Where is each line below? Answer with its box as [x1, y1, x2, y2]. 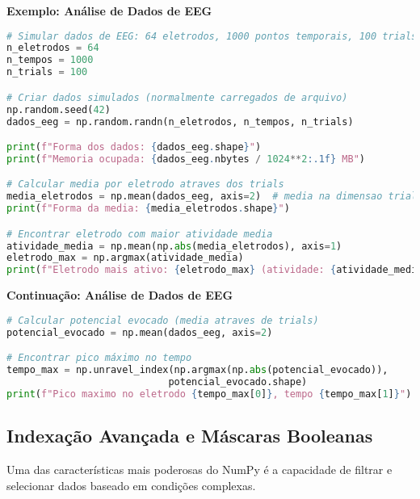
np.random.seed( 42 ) [6, 103, 111, 115]
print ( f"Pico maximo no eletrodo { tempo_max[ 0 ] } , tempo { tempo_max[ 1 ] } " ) [6, 388, 412, 400]
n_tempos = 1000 [6, 54, 94, 66]
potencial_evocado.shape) [168, 375, 308, 388]
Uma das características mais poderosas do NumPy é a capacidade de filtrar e [6, 460, 393, 477]
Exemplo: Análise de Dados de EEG [6, 2, 212, 19]
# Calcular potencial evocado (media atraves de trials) [6, 314, 319, 326]
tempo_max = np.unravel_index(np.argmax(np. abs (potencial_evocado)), [6, 364, 388, 376]
